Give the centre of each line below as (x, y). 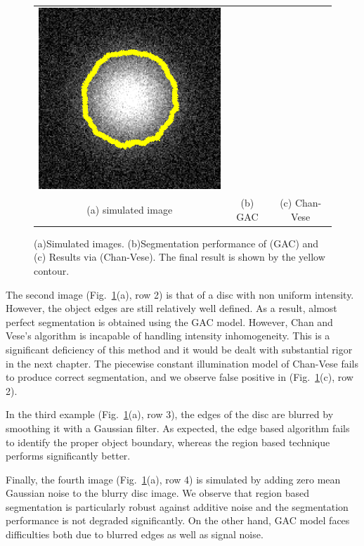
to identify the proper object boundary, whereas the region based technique (168, 442)
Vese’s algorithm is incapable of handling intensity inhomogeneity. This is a (168, 336)
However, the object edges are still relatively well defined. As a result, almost (171, 308)
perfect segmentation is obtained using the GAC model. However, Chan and (169, 321)
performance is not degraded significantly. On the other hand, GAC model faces (178, 520)
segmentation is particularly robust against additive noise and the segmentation (177, 506)
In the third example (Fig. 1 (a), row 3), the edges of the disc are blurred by (170, 414)
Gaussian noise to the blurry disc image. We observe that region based (157, 493)
